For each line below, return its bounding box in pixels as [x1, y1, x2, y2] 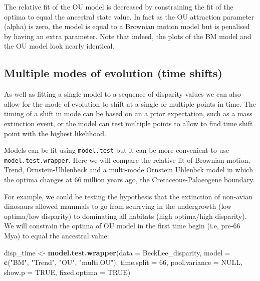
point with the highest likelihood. [4, 128, 106, 138]
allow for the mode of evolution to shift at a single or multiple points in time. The [4, 98, 256, 109]
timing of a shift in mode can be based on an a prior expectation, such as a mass [4, 108, 252, 119]
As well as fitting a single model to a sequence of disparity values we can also [4, 89, 241, 99]
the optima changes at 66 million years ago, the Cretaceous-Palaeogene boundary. [4, 174, 255, 185]
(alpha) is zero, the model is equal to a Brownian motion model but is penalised [4, 21, 250, 32]
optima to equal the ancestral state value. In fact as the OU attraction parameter [4, 11, 254, 22]
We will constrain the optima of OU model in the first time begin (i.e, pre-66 [4, 220, 240, 231]
